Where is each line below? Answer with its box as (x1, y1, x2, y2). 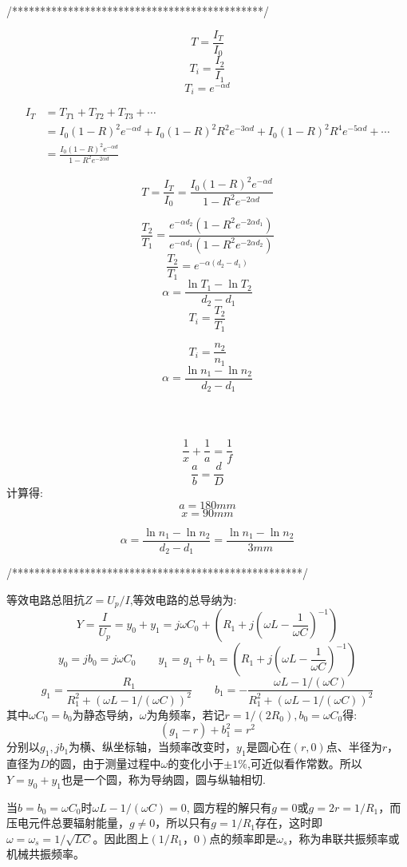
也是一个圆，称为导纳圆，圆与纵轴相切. (61, 770, 266, 787)
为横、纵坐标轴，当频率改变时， (69, 738, 237, 755)
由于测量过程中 (82, 755, 161, 772)
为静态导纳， (72, 706, 140, 722)
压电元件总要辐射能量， (6, 814, 129, 831)
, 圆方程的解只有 (186, 798, 272, 815)
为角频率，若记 (146, 706, 225, 722)
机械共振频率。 (6, 845, 85, 862)
